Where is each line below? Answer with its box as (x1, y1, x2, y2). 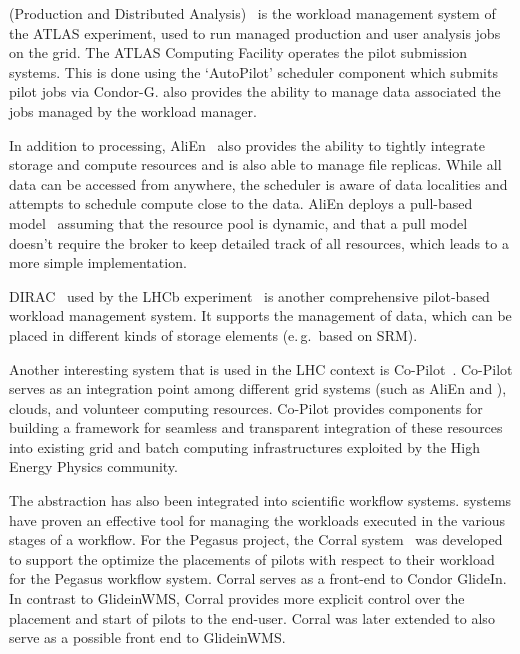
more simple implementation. (9, 252, 187, 273)
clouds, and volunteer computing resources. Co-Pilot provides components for (9, 397, 483, 418)
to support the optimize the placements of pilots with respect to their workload (9, 548, 495, 569)
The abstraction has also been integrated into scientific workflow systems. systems (9, 490, 512, 511)
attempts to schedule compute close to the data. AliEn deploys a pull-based (9, 193, 473, 214)
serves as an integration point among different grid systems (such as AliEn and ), (9, 378, 507, 399)
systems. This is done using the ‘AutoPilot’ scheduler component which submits (9, 61, 498, 82)
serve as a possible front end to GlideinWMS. (9, 627, 286, 648)
